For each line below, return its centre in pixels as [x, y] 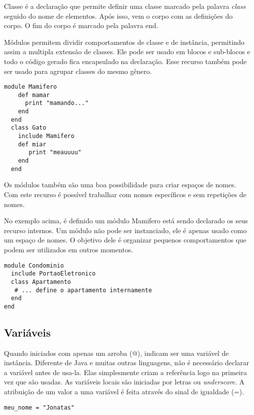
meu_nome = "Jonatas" [39, 407]
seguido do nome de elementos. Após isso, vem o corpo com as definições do [118, 16]
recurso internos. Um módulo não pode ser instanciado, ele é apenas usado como [125, 230]
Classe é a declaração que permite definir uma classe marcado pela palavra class [125, 6]
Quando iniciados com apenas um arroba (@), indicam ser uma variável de [116, 353]
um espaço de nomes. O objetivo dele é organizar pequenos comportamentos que [125, 240]
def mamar [34, 95]
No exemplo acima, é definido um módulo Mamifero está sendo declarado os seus [126, 221]
